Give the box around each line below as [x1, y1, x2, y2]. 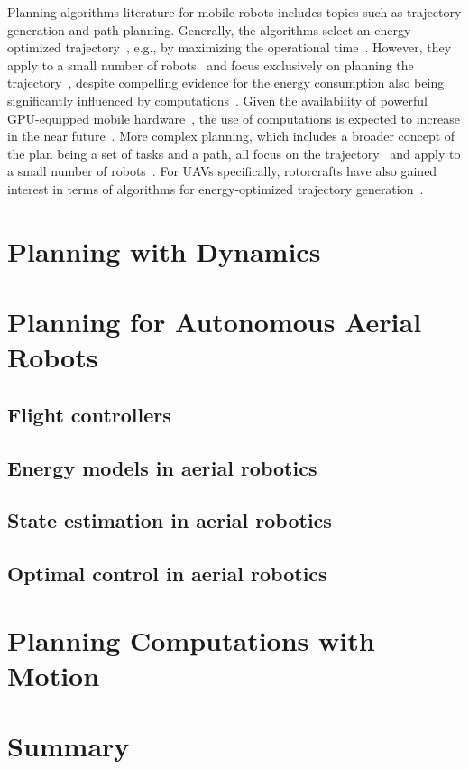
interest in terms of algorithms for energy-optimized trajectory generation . [7, 179, 424, 198]
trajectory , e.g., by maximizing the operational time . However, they [65, 38, 452, 57]
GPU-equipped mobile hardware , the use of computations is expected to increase [7, 108, 460, 127]
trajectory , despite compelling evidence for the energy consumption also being [7, 73, 445, 92]
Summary [7, 727, 130, 764]
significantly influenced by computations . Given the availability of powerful [7, 90, 428, 109]
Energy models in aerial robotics [7, 453, 317, 481]
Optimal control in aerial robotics [7, 560, 327, 588]
